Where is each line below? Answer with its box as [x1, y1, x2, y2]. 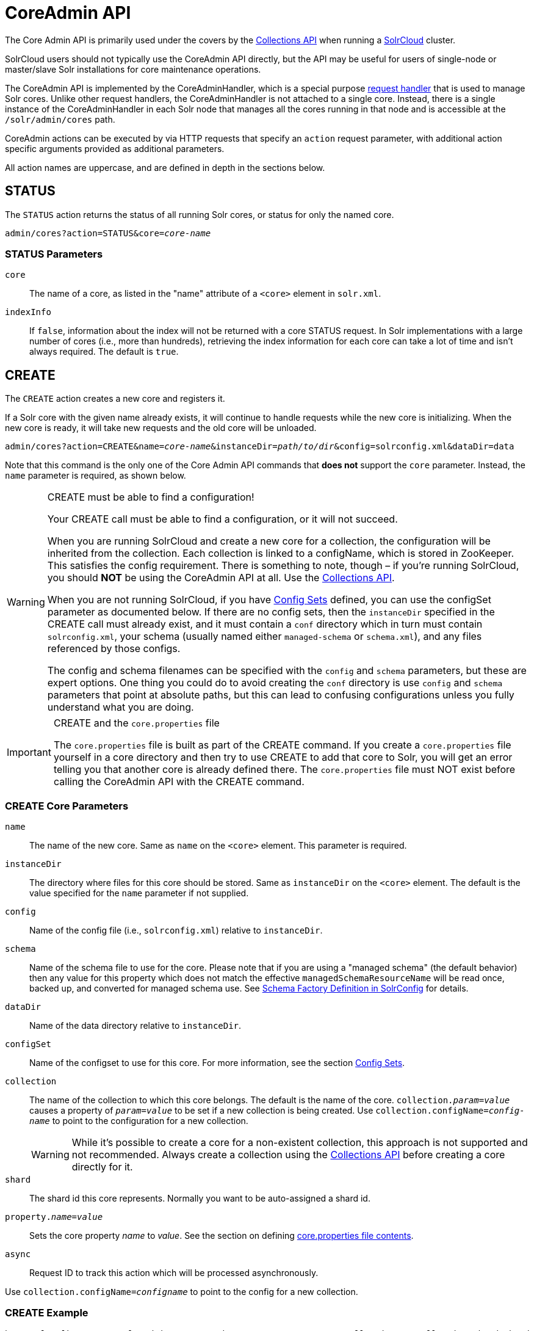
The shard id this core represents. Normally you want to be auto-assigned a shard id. [29, 1192, 370, 1203]
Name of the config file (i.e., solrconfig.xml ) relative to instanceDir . [29, 924, 323, 935]
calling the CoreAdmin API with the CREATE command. [53, 775, 305, 788]
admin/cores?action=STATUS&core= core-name [5, 228, 211, 238]
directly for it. [71, 1160, 133, 1173]
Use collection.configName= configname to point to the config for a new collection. [5, 1286, 358, 1297]
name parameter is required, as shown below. [5, 470, 186, 481]
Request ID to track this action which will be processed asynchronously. [29, 1267, 319, 1278]
